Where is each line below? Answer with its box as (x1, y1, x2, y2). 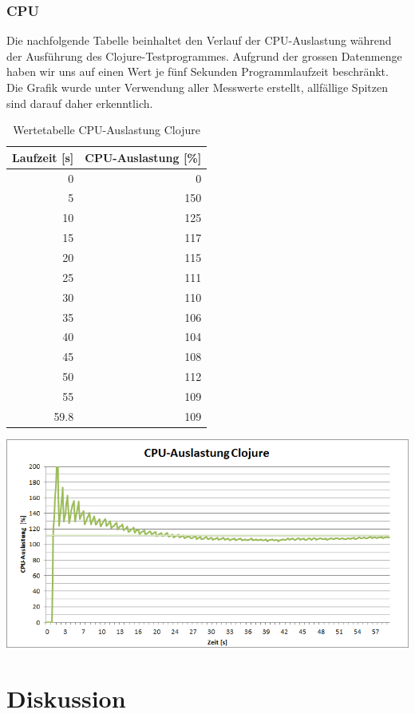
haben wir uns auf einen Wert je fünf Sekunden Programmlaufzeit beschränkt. (6, 63, 389, 80)
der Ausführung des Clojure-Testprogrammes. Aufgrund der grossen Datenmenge (6, 47, 402, 64)
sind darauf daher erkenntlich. (6, 94, 153, 111)
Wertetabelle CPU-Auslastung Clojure (13, 121, 200, 138)
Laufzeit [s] (12, 149, 74, 165)
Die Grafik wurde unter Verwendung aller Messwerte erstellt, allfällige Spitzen (6, 79, 388, 95)
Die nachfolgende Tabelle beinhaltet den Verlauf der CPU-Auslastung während (6, 32, 392, 49)
